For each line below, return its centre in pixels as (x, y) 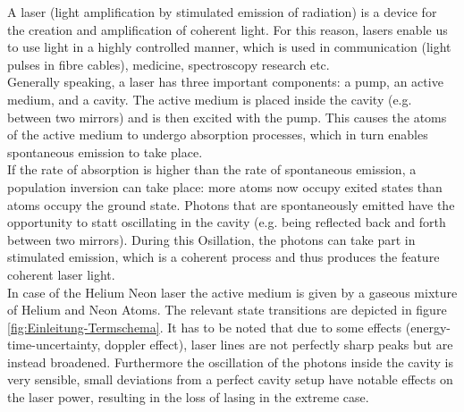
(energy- (428, 327)
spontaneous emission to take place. (105, 151)
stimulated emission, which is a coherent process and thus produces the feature (224, 257)
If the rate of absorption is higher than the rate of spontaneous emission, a (212, 169)
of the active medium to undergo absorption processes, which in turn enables (218, 135)
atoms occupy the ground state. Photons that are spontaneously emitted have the (231, 204)
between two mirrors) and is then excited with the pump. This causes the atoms (227, 117)
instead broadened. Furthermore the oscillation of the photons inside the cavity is (230, 362)
